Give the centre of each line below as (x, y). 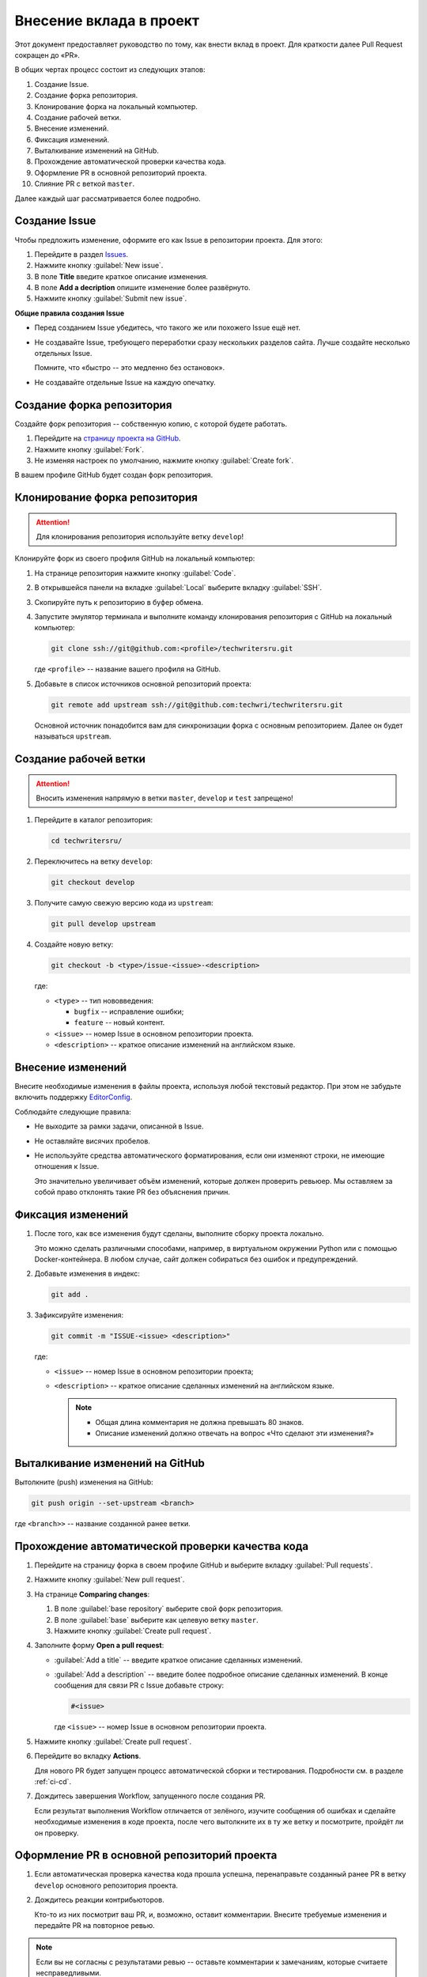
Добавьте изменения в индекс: (87, 1274)
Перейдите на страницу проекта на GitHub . (108, 438)
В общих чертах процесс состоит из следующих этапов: (110, 70)
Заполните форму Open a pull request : (99, 1646)
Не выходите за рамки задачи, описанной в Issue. (119, 1126)
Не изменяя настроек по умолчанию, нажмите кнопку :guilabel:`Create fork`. (164, 460)
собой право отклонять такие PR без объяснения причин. (132, 1192)
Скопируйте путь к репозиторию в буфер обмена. (119, 602)
